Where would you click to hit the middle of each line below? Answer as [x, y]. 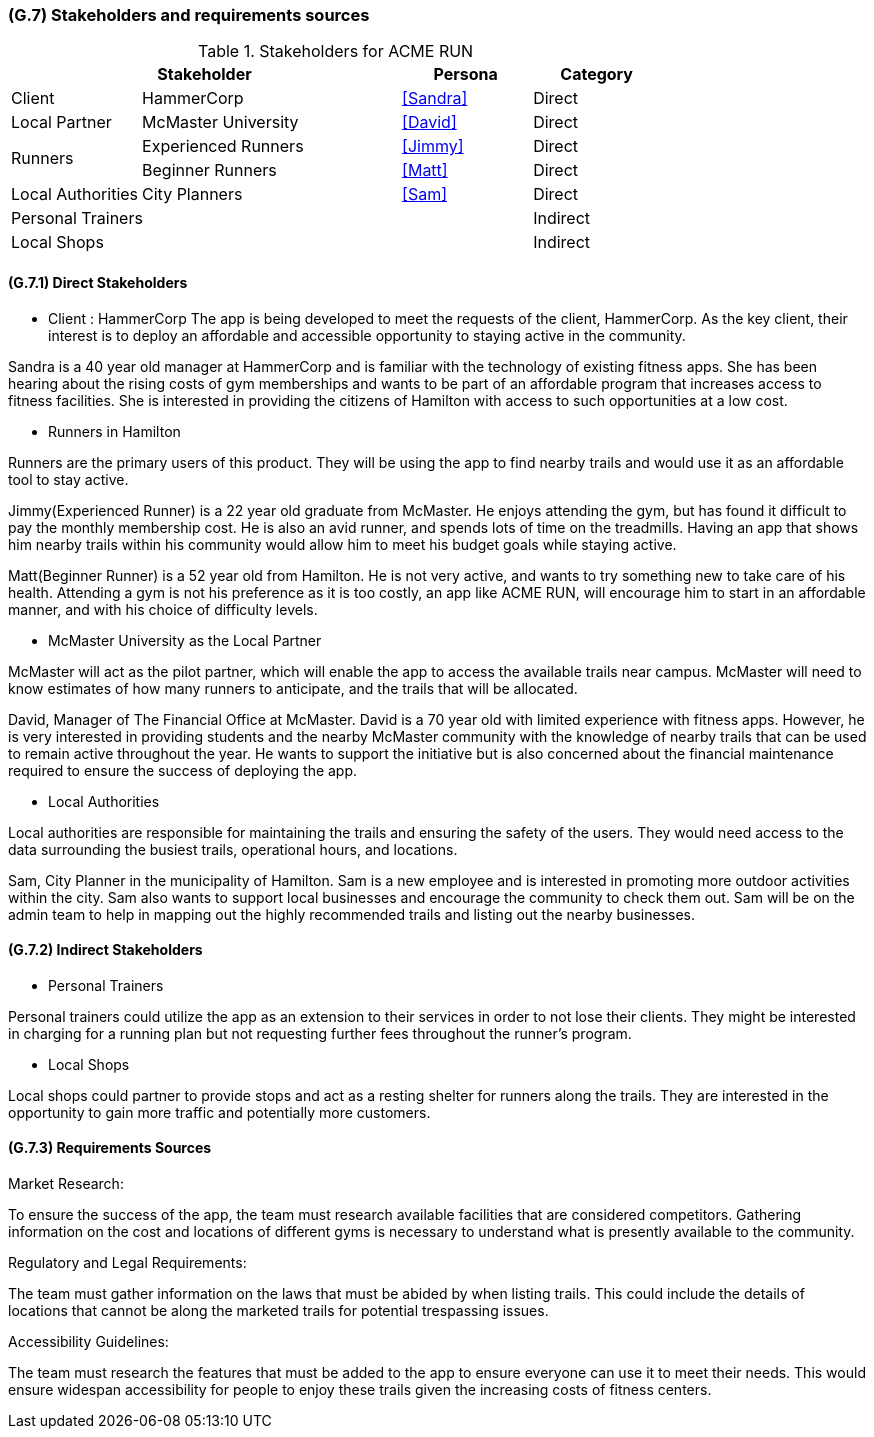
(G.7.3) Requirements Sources [110, 1148]
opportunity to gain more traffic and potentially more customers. [219, 1112]
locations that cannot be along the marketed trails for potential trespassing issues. [278, 1311]
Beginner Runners [209, 170]
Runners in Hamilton [114, 431]
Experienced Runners [223, 146]
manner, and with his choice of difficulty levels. [163, 609]
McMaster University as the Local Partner [185, 640]
